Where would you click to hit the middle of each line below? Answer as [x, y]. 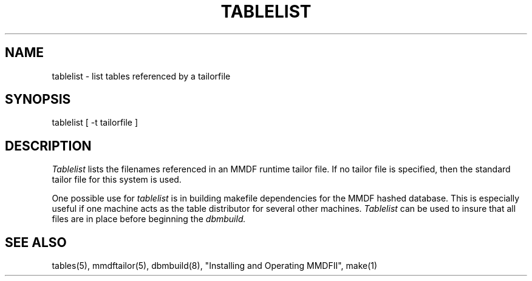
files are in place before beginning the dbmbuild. [149, 219]
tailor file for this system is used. [117, 180]
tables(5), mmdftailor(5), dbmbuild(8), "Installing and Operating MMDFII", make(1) [215, 266]
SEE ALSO [36, 242]
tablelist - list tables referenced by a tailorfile [141, 76]
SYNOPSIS [38, 100]
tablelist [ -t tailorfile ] [95, 123]
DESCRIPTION [48, 146]
